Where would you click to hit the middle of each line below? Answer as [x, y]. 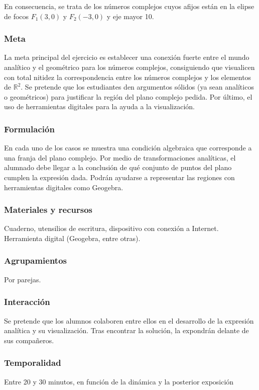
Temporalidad [33, 363]
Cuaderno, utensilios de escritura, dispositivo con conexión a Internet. [111, 228]
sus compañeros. [29, 340]
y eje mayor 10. [130, 16]
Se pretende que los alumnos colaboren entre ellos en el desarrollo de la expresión [129, 320]
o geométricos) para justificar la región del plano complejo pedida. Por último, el [128, 96]
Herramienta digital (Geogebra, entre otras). [72, 238]
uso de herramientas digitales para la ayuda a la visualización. [99, 106]
